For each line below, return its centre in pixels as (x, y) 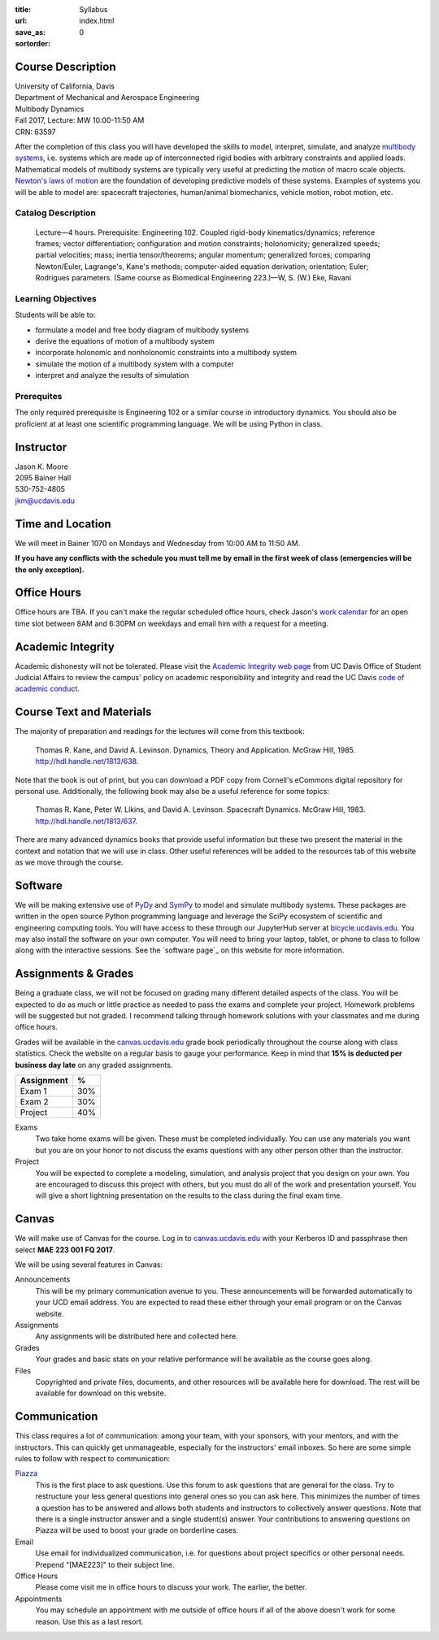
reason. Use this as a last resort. (89, 1621)
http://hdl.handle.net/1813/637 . (87, 821)
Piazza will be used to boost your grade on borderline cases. (137, 1530)
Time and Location (63, 524)
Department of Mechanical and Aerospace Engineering (107, 98)
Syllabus (93, 9)
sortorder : (33, 44)
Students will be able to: (55, 315)
